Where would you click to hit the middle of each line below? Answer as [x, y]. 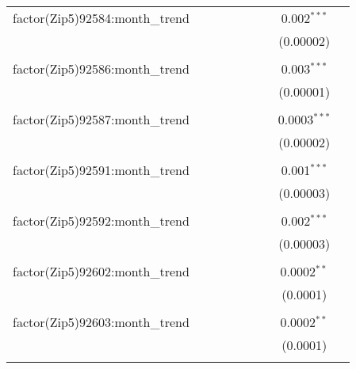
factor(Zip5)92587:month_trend [101, 119]
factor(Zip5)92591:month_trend [101, 170]
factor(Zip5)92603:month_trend [101, 322]
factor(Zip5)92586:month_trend [101, 68]
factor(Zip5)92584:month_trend [101, 18]
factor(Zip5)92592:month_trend [101, 221]
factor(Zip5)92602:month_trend [101, 271]
